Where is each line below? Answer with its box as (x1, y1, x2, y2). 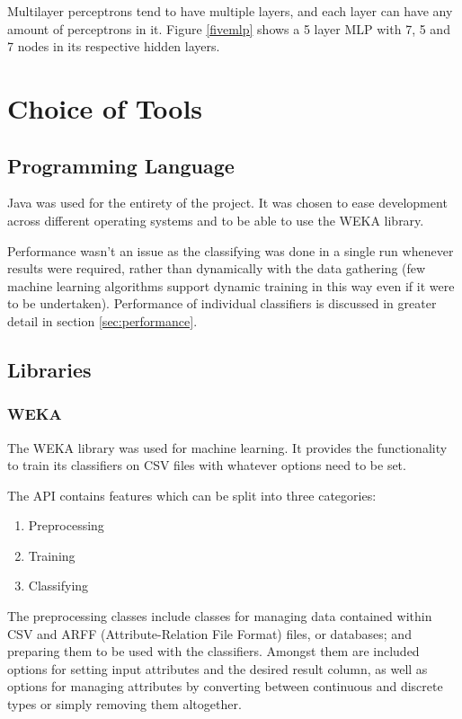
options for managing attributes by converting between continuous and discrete (7, 677, 443, 696)
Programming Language (7, 151, 235, 179)
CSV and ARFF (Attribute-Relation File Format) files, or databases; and (7, 624, 412, 643)
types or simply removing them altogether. (7, 695, 242, 714)
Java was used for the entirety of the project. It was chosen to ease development (7, 193, 448, 212)
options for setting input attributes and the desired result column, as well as (7, 659, 428, 678)
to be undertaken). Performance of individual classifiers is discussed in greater (7, 294, 437, 313)
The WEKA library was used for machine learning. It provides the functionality (7, 438, 448, 457)
